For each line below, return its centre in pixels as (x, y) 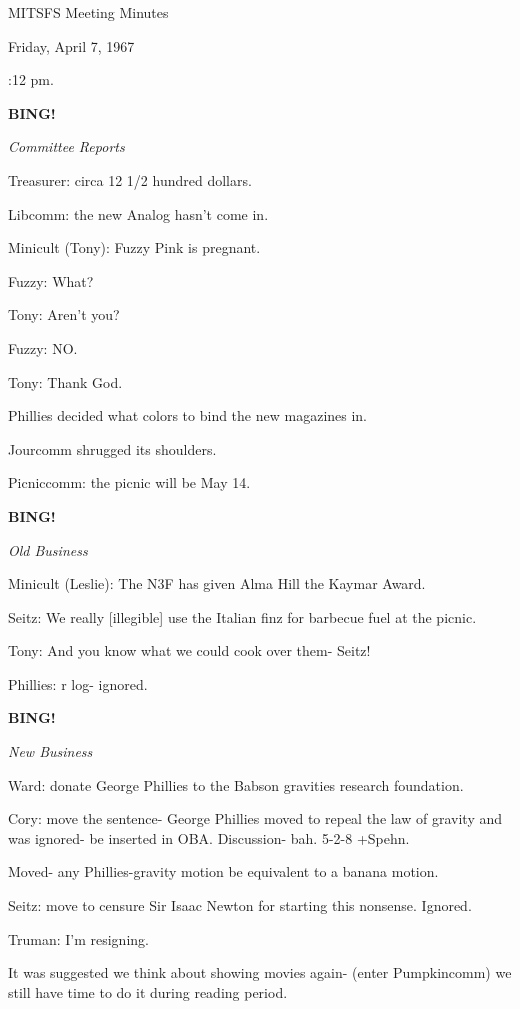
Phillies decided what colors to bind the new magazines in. (188, 415)
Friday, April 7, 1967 (71, 45)
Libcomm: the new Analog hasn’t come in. (138, 213)
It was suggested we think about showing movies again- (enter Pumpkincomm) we (260, 972)
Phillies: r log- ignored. (78, 683)
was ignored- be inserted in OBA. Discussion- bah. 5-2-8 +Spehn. (209, 837)
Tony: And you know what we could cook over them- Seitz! (189, 650)
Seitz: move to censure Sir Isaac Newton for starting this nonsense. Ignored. (240, 905)
